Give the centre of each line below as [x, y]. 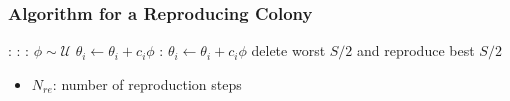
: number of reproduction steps [147, 83]
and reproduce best [416, 50]
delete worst [288, 50]
